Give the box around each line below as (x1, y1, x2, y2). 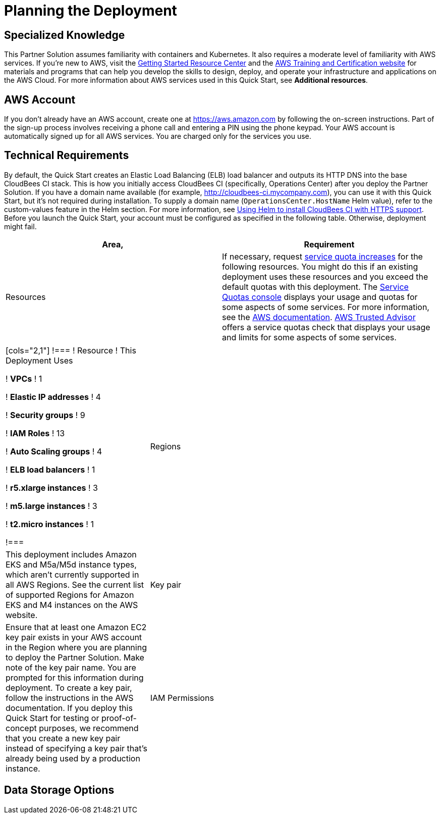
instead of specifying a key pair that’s (6, 743, 147, 753)
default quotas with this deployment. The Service (222, 281, 409, 292)
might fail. (4, 222, 37, 231)
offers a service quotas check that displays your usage (222, 322, 430, 332)
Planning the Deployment (4, 2, 177, 19)
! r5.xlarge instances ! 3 (6, 482, 98, 493)
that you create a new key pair (6, 733, 121, 743)
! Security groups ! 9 (6, 410, 85, 420)
